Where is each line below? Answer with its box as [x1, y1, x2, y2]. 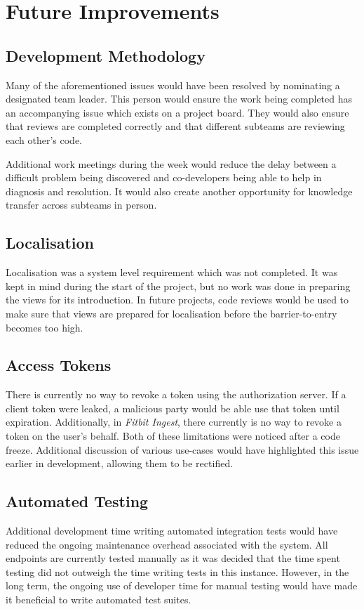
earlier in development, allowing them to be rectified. [6, 456, 234, 471]
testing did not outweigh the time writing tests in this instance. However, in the [6, 564, 349, 579]
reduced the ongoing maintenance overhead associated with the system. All [6, 537, 328, 551]
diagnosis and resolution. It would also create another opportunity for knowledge [6, 183, 353, 198]
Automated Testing [6, 490, 149, 512]
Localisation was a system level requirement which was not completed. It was [6, 265, 338, 280]
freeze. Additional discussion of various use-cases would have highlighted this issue [6, 442, 359, 457]
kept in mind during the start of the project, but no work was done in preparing [6, 278, 351, 293]
